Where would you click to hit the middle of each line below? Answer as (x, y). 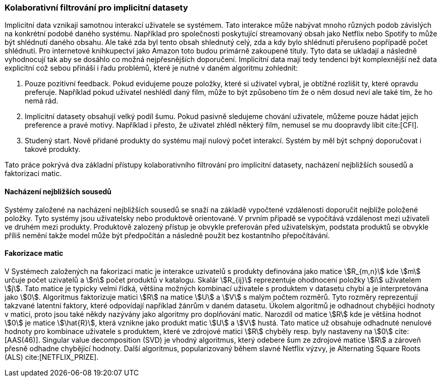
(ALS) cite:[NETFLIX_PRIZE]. (52, 357)
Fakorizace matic (34, 253)
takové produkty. (53, 149)
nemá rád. (42, 101)
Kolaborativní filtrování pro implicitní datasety (96, 8)
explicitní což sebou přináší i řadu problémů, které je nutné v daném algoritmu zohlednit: (151, 68)
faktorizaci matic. (33, 174)
